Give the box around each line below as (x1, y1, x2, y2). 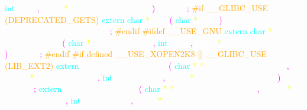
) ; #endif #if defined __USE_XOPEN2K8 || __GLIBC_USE (5, 48, 267, 60)
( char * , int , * (62, 36, 222, 48)
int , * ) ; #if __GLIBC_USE (5, 2, 269, 14)
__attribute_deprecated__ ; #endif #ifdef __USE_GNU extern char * (5, 25, 273, 37)
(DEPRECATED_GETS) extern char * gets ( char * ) (5, 13, 222, 25)
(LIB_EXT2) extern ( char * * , (5, 59, 289, 71)
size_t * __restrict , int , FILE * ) (5, 71, 281, 83)
